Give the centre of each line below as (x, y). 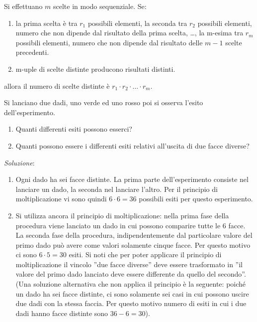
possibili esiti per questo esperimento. (196, 199)
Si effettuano (23, 6)
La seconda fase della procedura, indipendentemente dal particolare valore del (134, 235)
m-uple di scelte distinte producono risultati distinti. (95, 69)
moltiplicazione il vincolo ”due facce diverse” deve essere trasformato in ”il (129, 264)
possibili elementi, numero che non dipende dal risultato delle (109, 42)
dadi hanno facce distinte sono (62, 313)
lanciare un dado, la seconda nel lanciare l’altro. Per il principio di (117, 189)
